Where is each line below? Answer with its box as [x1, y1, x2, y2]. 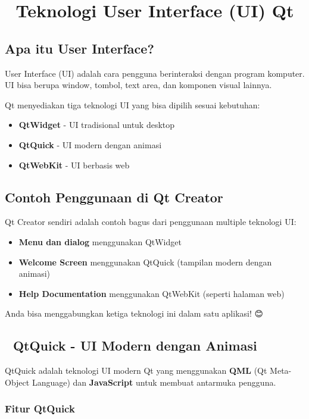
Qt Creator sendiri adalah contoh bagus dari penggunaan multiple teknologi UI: [5, 215, 296, 228]
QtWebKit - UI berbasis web [18, 158, 130, 171]
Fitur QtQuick [5, 401, 75, 416]
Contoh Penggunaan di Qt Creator [5, 187, 223, 206]
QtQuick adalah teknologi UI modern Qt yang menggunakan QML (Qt [5, 364, 267, 377]
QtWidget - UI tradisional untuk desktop [18, 118, 175, 131]
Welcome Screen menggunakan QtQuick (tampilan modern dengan [18, 255, 272, 268]
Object [5, 376, 30, 388]
